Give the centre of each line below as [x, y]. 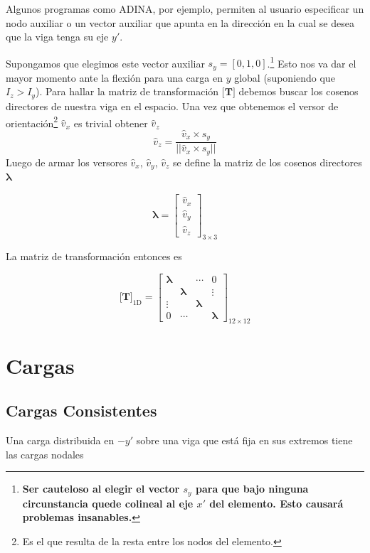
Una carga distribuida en [60, 440]
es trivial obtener [111, 123]
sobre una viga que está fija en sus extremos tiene [244, 440]
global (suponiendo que [285, 77]
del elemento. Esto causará [276, 503]
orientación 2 [32, 122]
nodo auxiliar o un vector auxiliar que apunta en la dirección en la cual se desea [180, 22]
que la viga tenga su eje [57, 37]
